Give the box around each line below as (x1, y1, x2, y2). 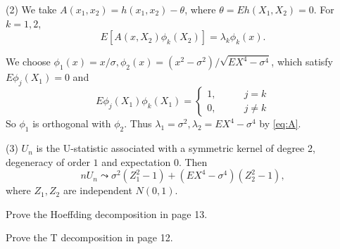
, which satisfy (271, 54, 333, 69)
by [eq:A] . (259, 116, 301, 131)
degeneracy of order (6, 154, 90, 169)
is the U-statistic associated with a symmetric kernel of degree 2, (36, 141, 315, 155)
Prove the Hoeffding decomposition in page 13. (6, 206, 208, 221)
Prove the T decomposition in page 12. (6, 230, 173, 245)
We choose (6, 54, 51, 69)
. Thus (124, 116, 152, 131)
